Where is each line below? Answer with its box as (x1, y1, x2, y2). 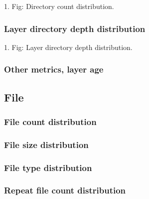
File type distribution (4, 161, 92, 173)
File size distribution (4, 138, 89, 150)
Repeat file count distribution (4, 184, 126, 196)
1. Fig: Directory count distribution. (4, 1, 114, 11)
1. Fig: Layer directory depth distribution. (4, 41, 133, 52)
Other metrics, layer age (4, 63, 104, 75)
